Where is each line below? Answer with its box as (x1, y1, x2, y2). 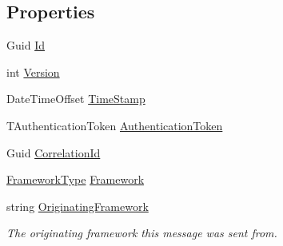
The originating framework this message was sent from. (6, 224, 277, 241)
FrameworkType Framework (6, 171, 145, 188)
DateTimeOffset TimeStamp (6, 90, 145, 107)
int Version (6, 63, 60, 80)
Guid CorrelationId (6, 144, 101, 161)
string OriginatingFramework (6, 197, 149, 214)
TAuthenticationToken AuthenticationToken (6, 117, 223, 133)
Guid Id (6, 37, 45, 54)
